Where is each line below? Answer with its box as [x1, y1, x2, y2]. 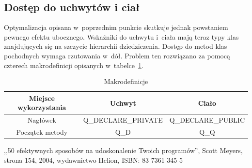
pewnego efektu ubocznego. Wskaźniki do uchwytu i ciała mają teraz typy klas [4, 31, 239, 42]
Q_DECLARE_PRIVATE [83, 115, 163, 125]
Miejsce [29, 93, 55, 103]
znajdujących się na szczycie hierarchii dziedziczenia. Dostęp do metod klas [4, 41, 227, 51]
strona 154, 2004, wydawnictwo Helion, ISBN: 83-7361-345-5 [4, 154, 183, 165]
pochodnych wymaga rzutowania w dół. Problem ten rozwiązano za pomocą [4, 50, 231, 60]
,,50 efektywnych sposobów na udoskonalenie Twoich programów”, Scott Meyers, [4, 145, 243, 155]
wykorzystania [17, 102, 66, 112]
